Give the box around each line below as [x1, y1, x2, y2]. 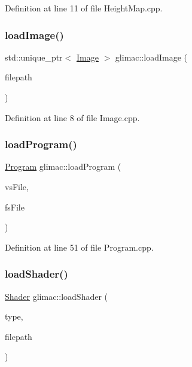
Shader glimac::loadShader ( [5, 290, 108, 302]
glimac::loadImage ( [115, 50, 188, 63]
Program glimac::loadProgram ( [5, 160, 121, 173]
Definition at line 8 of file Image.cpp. [5, 111, 140, 124]
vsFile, [5, 181, 29, 192]
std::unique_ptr [5, 50, 63, 63]
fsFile [5, 200, 25, 213]
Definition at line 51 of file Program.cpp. [5, 240, 154, 253]
